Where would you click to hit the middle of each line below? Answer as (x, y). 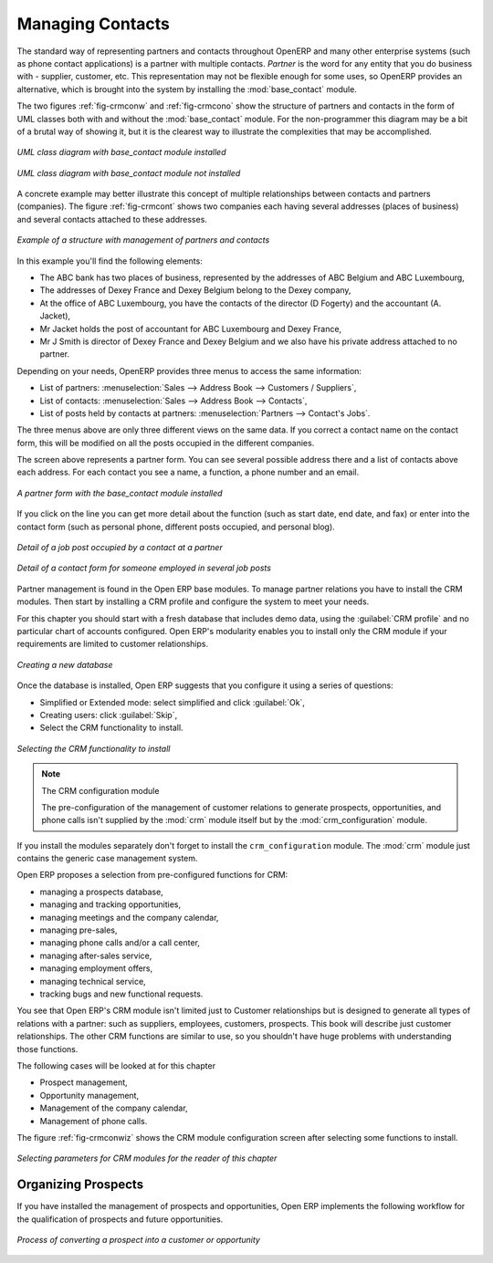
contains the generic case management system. (107, 859)
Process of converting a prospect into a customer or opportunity (138, 1239)
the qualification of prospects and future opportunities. (120, 1219)
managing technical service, (93, 981)
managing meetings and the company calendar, (129, 917)
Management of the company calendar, (114, 1108)
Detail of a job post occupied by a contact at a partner (120, 548)
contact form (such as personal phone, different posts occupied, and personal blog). (176, 527)
